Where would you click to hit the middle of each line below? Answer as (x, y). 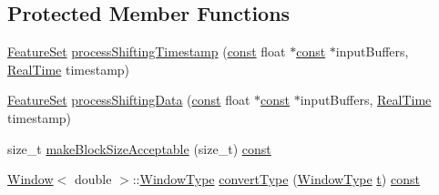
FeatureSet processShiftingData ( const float (129, 100)
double (93, 179)
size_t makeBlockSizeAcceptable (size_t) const (139, 148)
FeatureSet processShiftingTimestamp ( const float (147, 51)
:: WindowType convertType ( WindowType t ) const (276, 179)
